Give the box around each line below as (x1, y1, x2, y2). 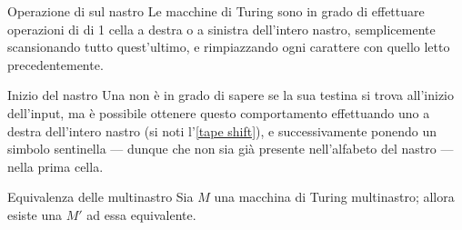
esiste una (7, 205, 63, 224)
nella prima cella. (7, 156, 104, 175)
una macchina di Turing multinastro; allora (214, 187, 455, 206)
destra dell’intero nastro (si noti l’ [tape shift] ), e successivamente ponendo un (7, 121, 437, 140)
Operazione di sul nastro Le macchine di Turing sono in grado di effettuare (7, 2, 425, 20)
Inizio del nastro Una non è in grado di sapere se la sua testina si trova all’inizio (7, 85, 455, 105)
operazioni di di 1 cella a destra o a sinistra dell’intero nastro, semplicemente (7, 19, 436, 38)
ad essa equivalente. (86, 205, 196, 224)
